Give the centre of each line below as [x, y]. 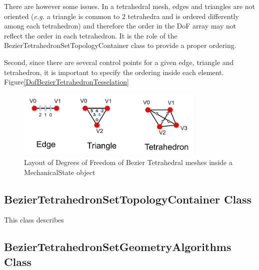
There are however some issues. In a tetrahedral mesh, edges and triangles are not [130, 6]
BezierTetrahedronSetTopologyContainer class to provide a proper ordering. [120, 45]
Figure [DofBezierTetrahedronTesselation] [66, 82]
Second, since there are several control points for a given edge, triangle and [119, 62]
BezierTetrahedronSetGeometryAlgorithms [118, 247]
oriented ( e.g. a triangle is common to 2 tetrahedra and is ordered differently [121, 16]
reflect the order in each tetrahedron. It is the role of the [91, 35]
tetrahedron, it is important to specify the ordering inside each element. [114, 72]
